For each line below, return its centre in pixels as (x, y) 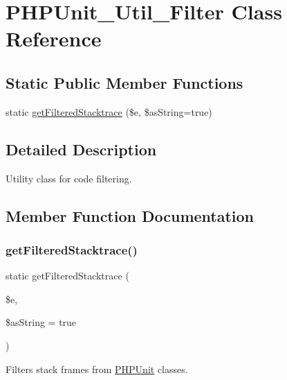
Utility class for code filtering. (69, 178)
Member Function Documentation (130, 215)
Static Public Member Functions (124, 82)
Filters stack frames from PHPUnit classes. (97, 369)
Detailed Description (81, 149)
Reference (54, 38)
